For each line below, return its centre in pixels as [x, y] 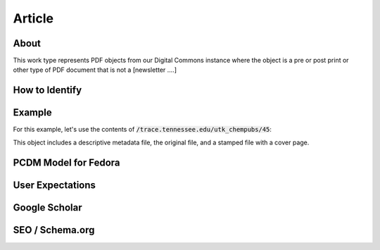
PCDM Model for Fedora [66, 162]
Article [33, 18]
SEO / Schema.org [54, 230]
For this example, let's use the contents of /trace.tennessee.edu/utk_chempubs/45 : [142, 130]
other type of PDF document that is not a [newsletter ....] [95, 70]
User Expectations [55, 185]
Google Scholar [47, 207]
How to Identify [47, 90]
